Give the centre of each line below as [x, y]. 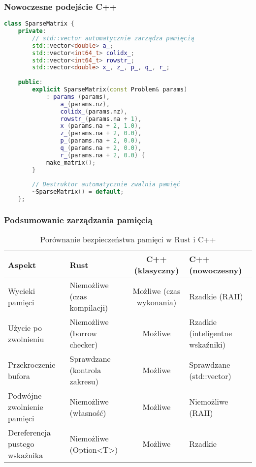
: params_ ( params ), [78, 97]
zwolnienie [26, 407]
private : [32, 31]
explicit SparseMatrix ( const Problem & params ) [110, 90]
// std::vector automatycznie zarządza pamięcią [113, 38]
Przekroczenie [32, 364]
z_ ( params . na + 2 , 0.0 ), [101, 133]
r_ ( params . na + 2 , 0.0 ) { [103, 155]
